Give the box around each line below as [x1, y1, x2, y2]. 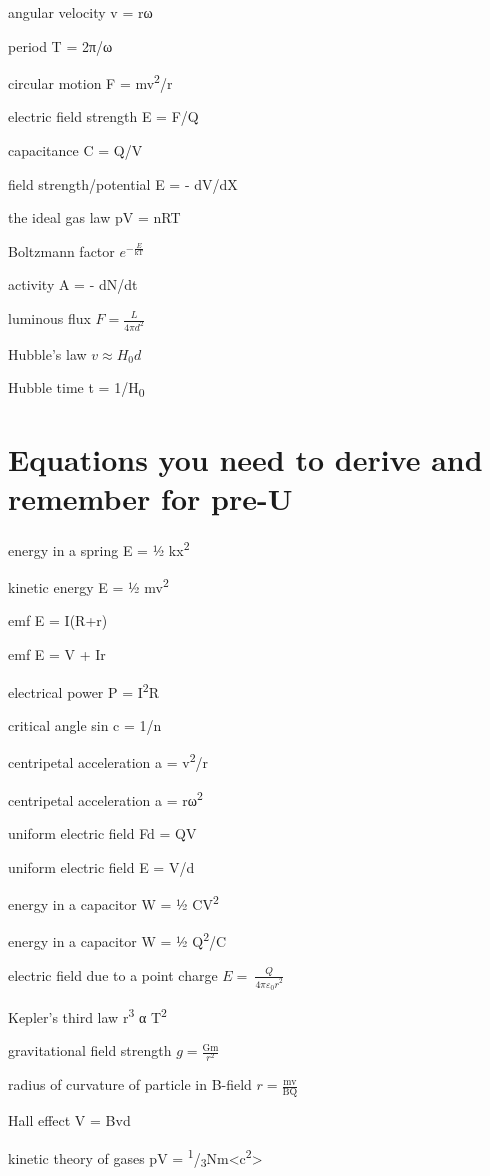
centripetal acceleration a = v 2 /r [8, 749, 209, 773]
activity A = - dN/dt [8, 274, 138, 295]
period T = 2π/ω [8, 35, 113, 56]
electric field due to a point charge [8, 964, 218, 985]
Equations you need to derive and [8, 438, 483, 479]
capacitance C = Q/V [8, 140, 143, 161]
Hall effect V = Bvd [8, 1110, 131, 1131]
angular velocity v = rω [8, 2, 153, 22]
